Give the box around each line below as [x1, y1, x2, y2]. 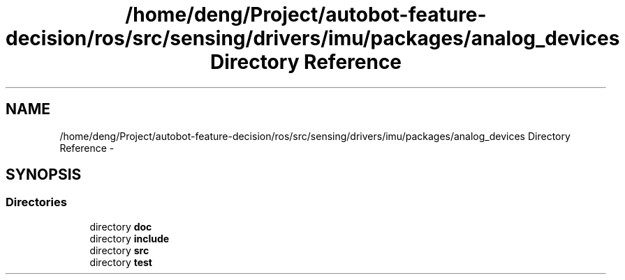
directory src [89, 244, 149, 256]
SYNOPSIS [6, 166, 82, 184]
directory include [89, 232, 170, 244]
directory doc [89, 220, 152, 233]
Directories [6, 195, 67, 210]
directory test [89, 256, 152, 268]
